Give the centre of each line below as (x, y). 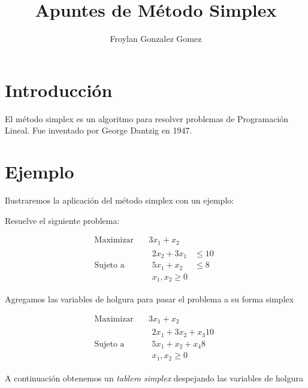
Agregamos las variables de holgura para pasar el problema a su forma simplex (150, 299)
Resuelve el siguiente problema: (62, 220)
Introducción (59, 90)
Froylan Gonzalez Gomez (156, 39)
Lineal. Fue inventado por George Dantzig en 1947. (99, 130)
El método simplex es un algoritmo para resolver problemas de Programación (147, 118)
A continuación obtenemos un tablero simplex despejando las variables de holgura (154, 378)
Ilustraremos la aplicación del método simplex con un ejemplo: (120, 200)
